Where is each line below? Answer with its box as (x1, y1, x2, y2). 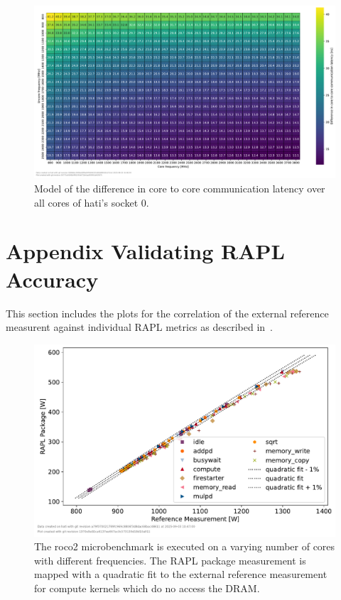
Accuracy (6, 264, 99, 293)
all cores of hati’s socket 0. (34, 195, 149, 209)
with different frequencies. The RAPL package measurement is (34, 552, 306, 567)
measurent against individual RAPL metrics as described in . (6, 320, 273, 334)
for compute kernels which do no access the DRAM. (34, 580, 260, 595)
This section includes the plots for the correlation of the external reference (6, 305, 329, 320)
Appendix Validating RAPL (6, 236, 285, 266)
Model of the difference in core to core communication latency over (34, 181, 325, 196)
